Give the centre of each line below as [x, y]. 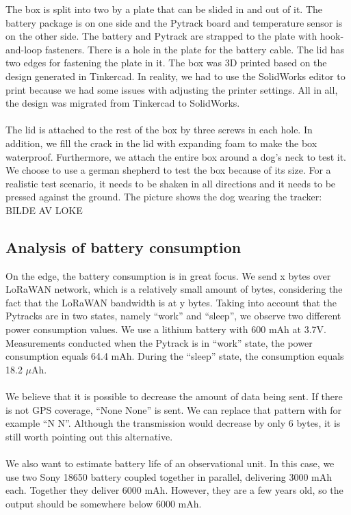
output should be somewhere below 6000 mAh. [104, 503]
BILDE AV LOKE [44, 210]
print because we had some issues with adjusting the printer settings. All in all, [172, 89]
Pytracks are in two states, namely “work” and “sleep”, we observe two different [173, 316]
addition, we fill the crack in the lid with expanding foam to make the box [161, 143]
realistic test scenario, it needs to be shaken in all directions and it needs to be [171, 183]
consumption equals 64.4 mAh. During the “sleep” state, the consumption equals [175, 356]
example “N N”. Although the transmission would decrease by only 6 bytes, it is [173, 423]
